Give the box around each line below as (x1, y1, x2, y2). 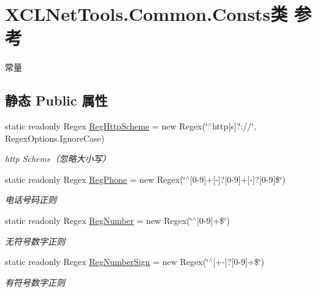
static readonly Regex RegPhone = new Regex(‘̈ (5, 172, 186, 185)
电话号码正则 (5, 193, 56, 206)
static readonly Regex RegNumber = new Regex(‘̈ (5, 214, 193, 227)
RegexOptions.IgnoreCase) (5, 131, 105, 144)
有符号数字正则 (5, 275, 65, 288)
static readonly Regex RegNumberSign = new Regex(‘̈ (5, 255, 209, 268)
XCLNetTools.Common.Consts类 (5, 1, 288, 26)
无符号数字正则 (5, 234, 65, 247)
